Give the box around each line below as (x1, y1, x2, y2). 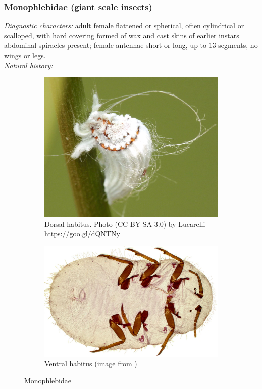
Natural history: (4, 60, 53, 70)
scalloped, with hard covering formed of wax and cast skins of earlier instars (4, 30, 239, 40)
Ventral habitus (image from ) (44, 358, 137, 369)
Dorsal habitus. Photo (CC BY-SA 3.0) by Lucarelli (44, 218, 205, 229)
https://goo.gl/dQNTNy (44, 228, 120, 239)
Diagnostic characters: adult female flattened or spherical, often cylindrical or (4, 20, 244, 31)
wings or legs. (4, 50, 46, 60)
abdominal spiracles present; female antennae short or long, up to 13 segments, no (4, 40, 258, 51)
